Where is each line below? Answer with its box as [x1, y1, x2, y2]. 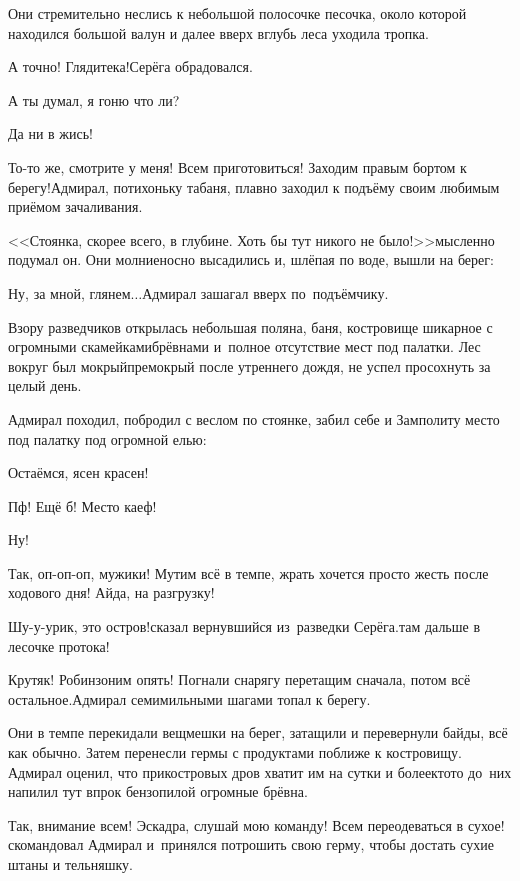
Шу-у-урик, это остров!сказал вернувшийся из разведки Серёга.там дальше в [8, 616, 481, 637]
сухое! [467, 814, 505, 835]
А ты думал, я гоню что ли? [8, 89, 180, 110]
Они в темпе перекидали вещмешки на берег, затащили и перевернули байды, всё [8, 722, 508, 743]
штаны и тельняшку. [8, 854, 133, 874]
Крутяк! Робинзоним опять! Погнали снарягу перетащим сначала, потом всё [8, 669, 471, 690]
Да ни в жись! [8, 123, 94, 144]
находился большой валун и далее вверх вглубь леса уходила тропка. [8, 22, 429, 43]
